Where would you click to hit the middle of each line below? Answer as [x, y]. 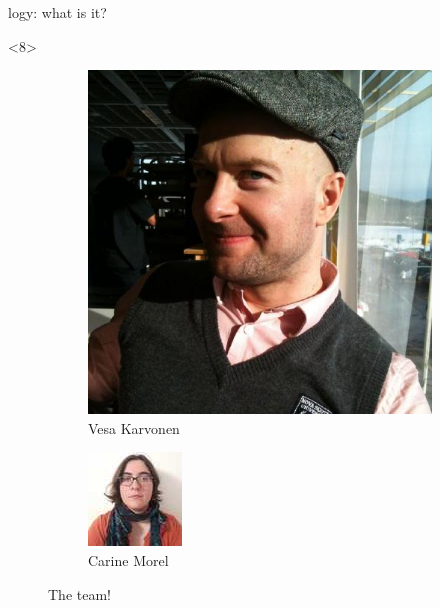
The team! [79, 593]
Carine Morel [128, 559]
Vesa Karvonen [134, 427]
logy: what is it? [57, 12]
